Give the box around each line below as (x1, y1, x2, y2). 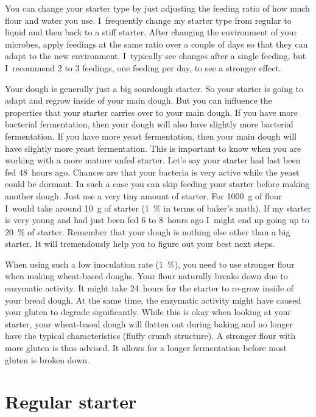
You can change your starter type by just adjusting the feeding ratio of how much (5, 2, 310, 14)
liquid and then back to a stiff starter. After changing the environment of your (5, 26, 297, 38)
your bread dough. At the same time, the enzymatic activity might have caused (5, 293, 301, 306)
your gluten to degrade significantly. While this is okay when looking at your (5, 305, 291, 318)
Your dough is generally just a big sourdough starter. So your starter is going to (5, 82, 304, 94)
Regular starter (5, 389, 137, 414)
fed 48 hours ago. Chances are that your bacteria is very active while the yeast (5, 165, 300, 178)
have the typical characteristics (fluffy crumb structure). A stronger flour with (5, 329, 296, 342)
